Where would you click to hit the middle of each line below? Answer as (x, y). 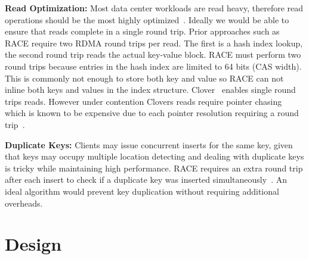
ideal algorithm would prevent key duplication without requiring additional (142, 191)
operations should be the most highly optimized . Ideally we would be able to (147, 19)
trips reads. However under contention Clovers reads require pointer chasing (143, 101)
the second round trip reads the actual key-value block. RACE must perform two (153, 54)
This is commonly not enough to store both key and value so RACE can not (144, 78)
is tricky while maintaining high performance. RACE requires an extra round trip (154, 168)
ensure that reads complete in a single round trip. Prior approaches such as (142, 31)
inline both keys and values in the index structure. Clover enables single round (150, 90)
